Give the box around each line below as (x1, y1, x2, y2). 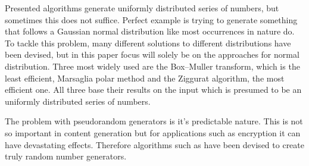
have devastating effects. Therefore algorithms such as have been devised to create (5, 138, 304, 151)
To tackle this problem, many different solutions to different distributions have (5, 36, 291, 49)
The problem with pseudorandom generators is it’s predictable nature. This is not (5, 115, 303, 127)
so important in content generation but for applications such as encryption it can (5, 126, 301, 139)
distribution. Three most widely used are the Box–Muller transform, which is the (5, 59, 300, 72)
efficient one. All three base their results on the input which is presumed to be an (5, 83, 302, 96)
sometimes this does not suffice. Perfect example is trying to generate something (5, 13, 298, 26)
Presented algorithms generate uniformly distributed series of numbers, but (5, 2, 279, 14)
